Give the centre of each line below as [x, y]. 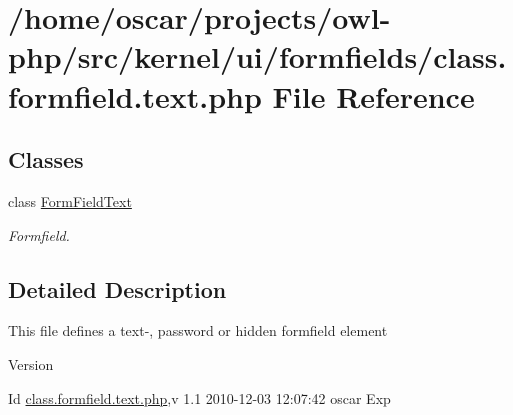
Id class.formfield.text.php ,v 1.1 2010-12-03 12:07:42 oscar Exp [199, 397]
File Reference [373, 95]
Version [31, 363]
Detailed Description [117, 288]
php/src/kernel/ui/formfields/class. [257, 56]
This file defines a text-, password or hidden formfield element [198, 330]
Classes [46, 159]
